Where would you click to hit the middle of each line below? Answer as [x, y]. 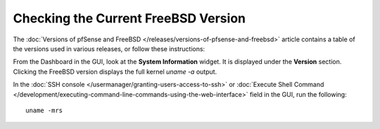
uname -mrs [44, 110]
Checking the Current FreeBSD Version [129, 18]
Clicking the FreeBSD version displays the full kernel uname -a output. [115, 72]
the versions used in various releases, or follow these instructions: [109, 48]
